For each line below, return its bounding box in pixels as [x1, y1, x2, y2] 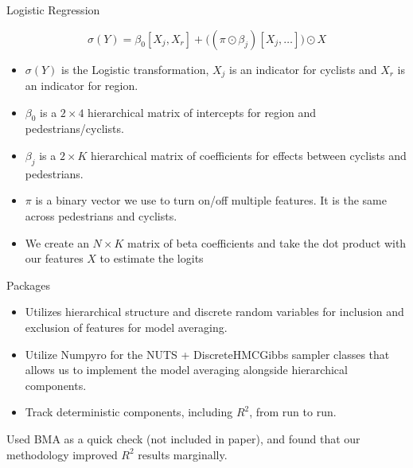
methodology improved [6, 446, 118, 462]
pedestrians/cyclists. [25, 120, 124, 137]
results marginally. [138, 446, 228, 462]
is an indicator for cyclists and [229, 60, 377, 77]
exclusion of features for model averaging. [25, 318, 228, 335]
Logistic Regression [6, 2, 100, 18]
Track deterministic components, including [25, 404, 233, 420]
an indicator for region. [25, 77, 138, 94]
